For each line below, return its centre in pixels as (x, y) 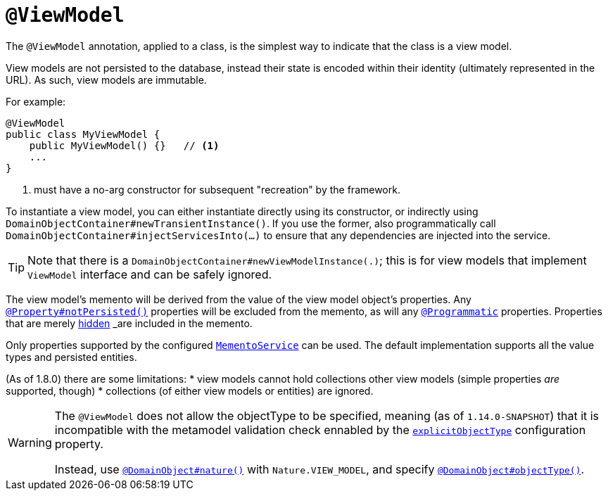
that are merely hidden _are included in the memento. (129, 323)
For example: (36, 101)
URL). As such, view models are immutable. (106, 80)
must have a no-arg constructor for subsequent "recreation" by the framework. (217, 189)
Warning (30, 442)
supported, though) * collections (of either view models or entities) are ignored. (190, 390)
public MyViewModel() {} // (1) (124, 145)
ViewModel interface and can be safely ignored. (150, 274)
